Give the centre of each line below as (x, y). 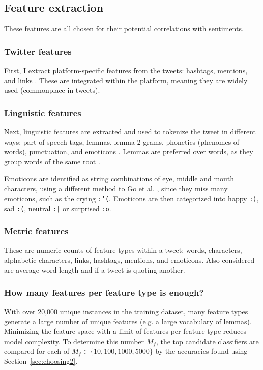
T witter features (38, 51)
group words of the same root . (52, 161)
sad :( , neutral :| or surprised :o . (58, 208)
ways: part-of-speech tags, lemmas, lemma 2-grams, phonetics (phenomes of (122, 141)
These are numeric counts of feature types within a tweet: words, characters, (123, 250)
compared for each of (37, 351)
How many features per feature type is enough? (104, 292)
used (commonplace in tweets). (52, 90)
